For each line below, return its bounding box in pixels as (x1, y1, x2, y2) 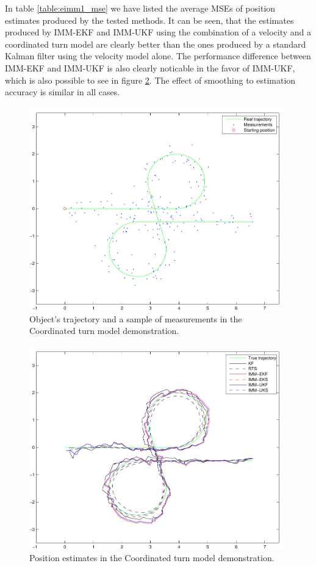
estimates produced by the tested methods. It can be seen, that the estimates (5, 13, 294, 26)
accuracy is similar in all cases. (5, 85, 120, 98)
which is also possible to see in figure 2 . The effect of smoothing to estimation (5, 73, 296, 86)
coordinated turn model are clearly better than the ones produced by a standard (5, 37, 306, 50)
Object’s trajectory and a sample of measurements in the (29, 312, 242, 325)
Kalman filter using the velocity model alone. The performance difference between (5, 49, 311, 62)
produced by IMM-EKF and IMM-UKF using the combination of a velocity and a (5, 26, 312, 38)
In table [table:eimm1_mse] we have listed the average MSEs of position (5, 2, 276, 14)
